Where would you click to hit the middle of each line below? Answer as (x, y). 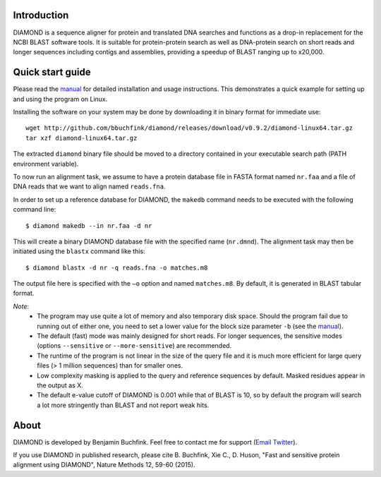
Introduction (41, 15)
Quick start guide (52, 72)
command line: (35, 210)
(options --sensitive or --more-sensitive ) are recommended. (134, 346)
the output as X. (60, 385)
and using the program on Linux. (60, 99)
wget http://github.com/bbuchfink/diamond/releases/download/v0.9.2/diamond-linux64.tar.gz (189, 128)
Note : (21, 306)
